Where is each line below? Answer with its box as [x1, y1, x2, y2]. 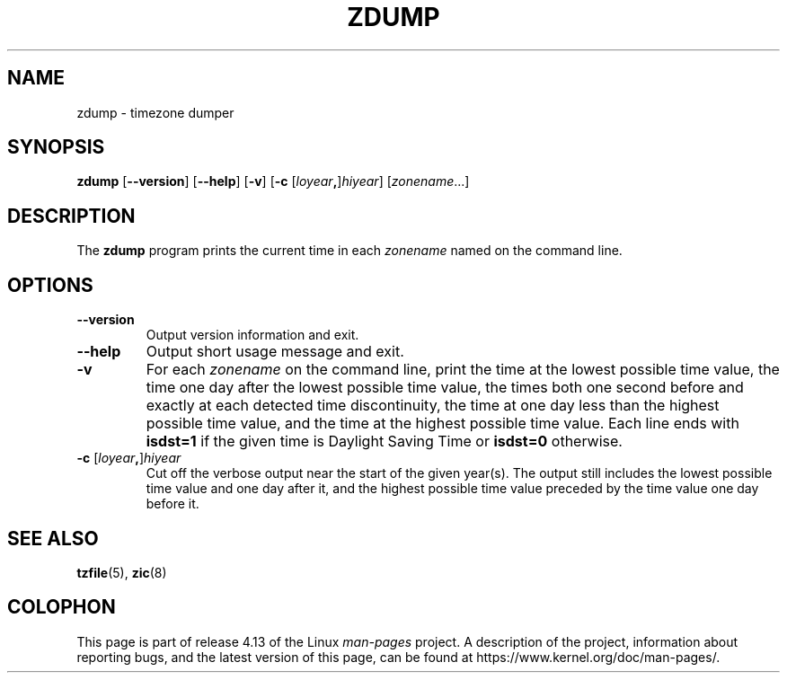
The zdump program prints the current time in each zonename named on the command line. [76, 243, 623, 259]
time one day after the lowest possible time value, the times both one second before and [146, 378, 744, 397]
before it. [146, 496, 199, 512]
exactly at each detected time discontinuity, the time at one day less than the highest [146, 396, 720, 415]
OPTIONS [7, 273, 93, 296]
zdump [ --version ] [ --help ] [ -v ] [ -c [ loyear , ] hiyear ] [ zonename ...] [76, 173, 470, 190]
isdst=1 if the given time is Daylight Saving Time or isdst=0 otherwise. [146, 432, 623, 451]
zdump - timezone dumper [76, 104, 234, 120]
